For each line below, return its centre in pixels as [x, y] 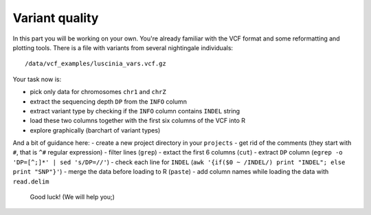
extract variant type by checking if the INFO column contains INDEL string [135, 111]
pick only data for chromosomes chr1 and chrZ [98, 92]
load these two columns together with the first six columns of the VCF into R [138, 121]
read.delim [31, 181]
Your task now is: [37, 79]
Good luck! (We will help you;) [72, 197]
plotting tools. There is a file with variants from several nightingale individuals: [123, 47]
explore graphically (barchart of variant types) [95, 130]
